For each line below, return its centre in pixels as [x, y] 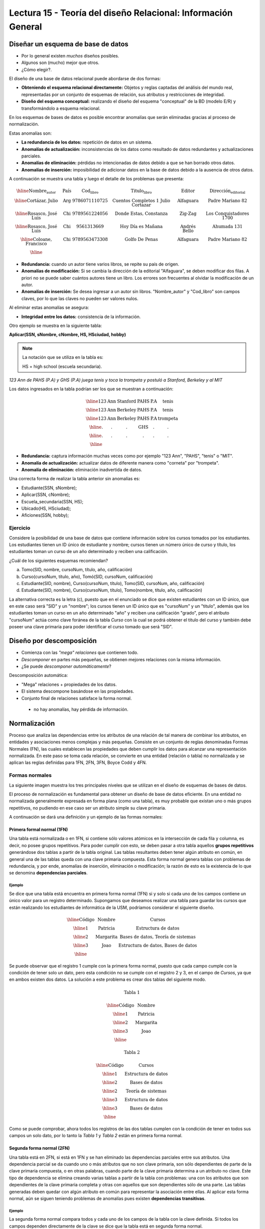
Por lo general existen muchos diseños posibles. [70, 56]
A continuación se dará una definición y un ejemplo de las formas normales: [86, 817]
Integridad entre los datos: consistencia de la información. [81, 317]
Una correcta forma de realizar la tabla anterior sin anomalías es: [74, 479]
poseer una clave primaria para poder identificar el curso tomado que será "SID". [91, 627]
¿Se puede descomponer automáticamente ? [66, 666]
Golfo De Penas [141, 239]
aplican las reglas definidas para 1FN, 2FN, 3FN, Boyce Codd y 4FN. [78, 762]
